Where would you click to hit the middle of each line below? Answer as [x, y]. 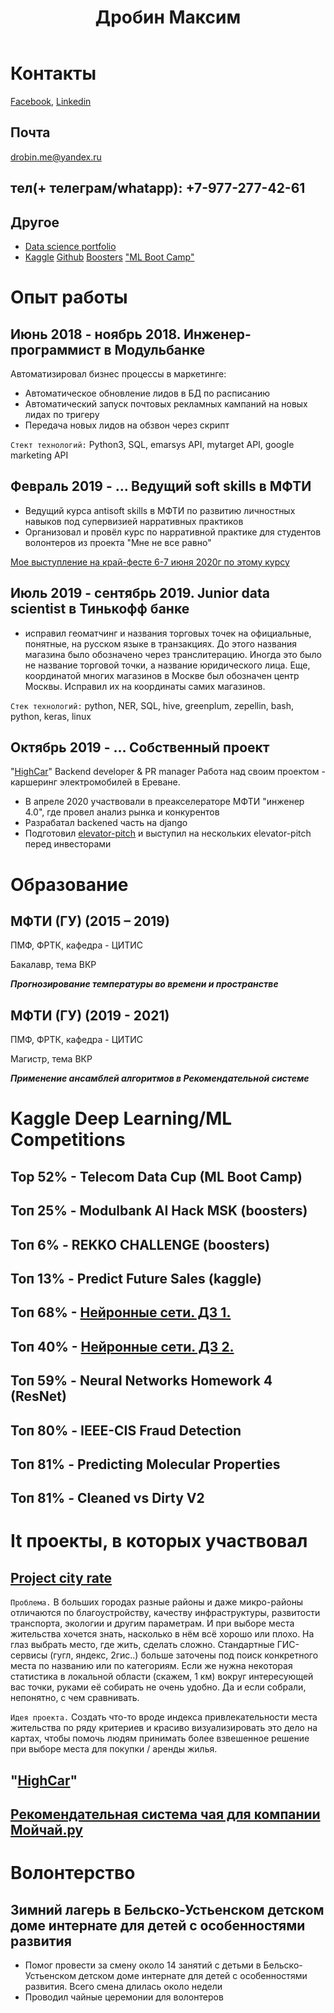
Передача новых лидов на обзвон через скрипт [127, 425]
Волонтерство [73, 1873]
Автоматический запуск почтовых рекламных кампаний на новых [166, 403]
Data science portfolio [70, 246]
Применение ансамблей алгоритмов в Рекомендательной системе [160, 1078]
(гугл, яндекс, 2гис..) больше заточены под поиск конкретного [184, 1655]
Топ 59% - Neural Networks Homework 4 [141, 1381]
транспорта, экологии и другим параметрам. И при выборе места [152, 1623]
